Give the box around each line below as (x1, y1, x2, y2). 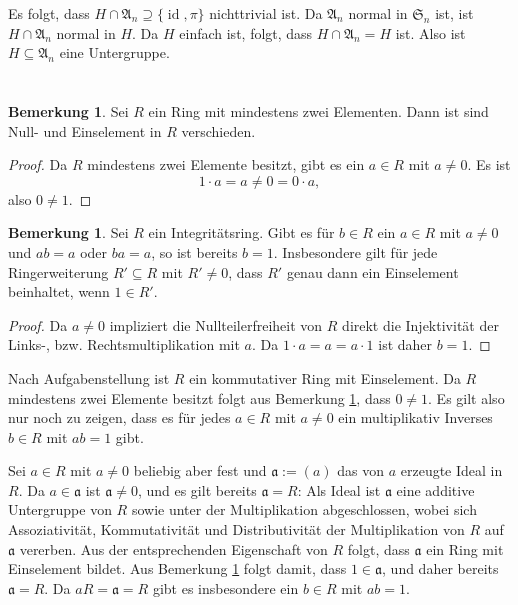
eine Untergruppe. (59, 42, 170, 63)
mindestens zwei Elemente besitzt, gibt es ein (87, 154, 365, 175)
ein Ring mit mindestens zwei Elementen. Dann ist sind (148, 100, 489, 121)
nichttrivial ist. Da (209, 3, 323, 23)
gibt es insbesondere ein (152, 577, 299, 598)
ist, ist (435, 3, 474, 23)
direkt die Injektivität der (342, 314, 499, 335)
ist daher (378, 334, 433, 355)
